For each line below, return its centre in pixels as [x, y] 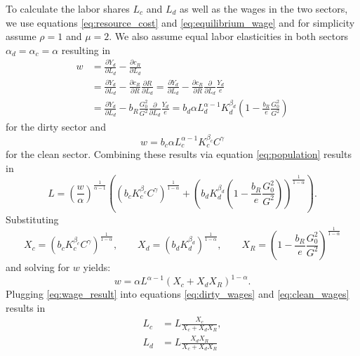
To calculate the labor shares [68, 8]
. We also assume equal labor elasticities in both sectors [229, 36]
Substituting [32, 219]
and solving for [38, 267]
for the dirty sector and [56, 127]
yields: [97, 267]
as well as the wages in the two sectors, [264, 8]
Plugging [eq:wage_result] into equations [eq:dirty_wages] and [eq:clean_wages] [178, 294]
